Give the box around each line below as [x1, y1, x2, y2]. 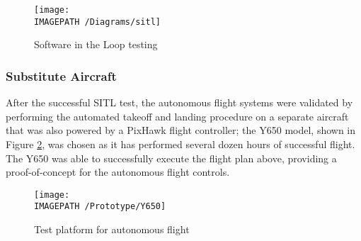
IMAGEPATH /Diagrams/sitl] [34, 16, 161, 27]
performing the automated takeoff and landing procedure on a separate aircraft [6, 108, 349, 123]
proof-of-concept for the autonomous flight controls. [6, 164, 230, 179]
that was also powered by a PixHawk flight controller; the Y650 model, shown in [6, 123, 356, 138]
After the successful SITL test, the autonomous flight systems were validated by [6, 95, 353, 110]
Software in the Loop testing [34, 37, 158, 52]
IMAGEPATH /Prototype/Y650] [34, 201, 166, 212]
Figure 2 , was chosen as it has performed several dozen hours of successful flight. [6, 136, 355, 151]
